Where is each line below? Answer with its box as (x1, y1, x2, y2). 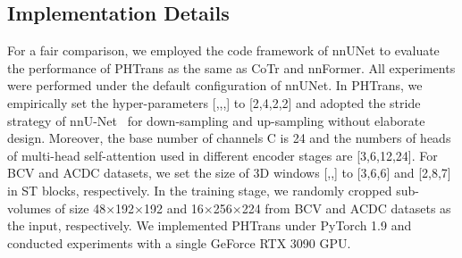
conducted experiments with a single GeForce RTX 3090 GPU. (7, 233, 351, 252)
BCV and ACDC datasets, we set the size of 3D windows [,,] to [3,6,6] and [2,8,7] (7, 163, 451, 182)
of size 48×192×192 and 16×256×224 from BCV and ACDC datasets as (55, 198, 451, 217)
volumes (7, 198, 52, 217)
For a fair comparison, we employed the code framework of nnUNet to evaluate (7, 41, 440, 60)
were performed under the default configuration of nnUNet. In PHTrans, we (7, 76, 423, 95)
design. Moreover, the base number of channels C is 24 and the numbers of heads (7, 129, 451, 147)
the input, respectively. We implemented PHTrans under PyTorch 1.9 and (7, 216, 412, 235)
